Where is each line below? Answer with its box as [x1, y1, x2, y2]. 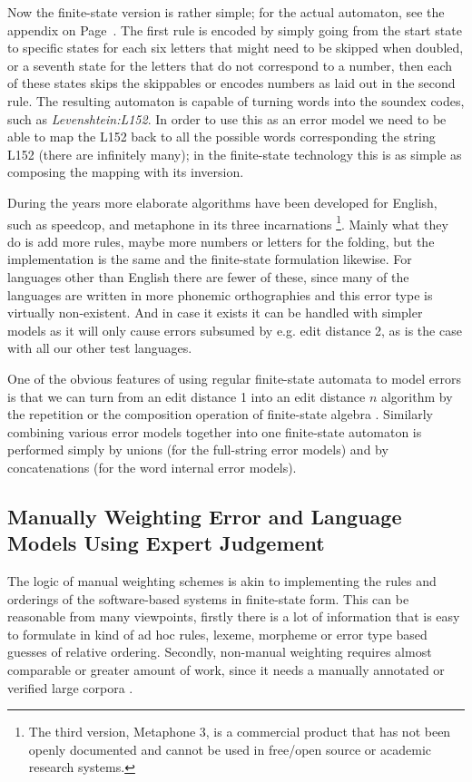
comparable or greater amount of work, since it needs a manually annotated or [7, 660, 445, 679]
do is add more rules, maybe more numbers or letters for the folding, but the [7, 231, 435, 250]
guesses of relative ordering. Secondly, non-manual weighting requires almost [7, 642, 432, 661]
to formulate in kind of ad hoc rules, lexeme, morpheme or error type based [7, 624, 428, 643]
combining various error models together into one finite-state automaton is [7, 422, 422, 441]
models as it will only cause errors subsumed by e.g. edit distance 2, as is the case [7, 320, 462, 339]
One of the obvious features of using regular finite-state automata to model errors [7, 368, 461, 387]
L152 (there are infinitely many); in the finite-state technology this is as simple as [7, 144, 462, 163]
